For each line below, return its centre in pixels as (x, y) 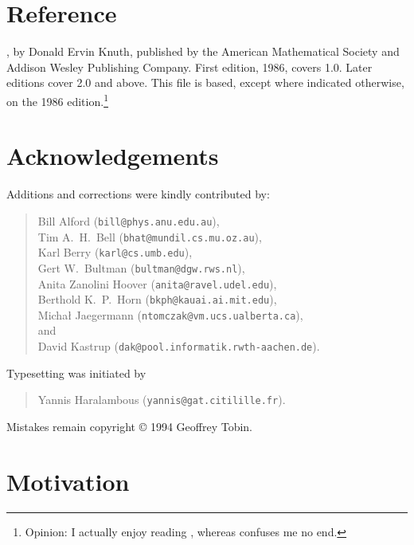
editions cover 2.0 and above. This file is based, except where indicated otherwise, (205, 82)
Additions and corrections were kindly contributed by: (138, 194)
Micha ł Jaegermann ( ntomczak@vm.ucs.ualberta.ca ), (170, 314)
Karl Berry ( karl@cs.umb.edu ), (115, 252)
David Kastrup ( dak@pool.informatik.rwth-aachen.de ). (179, 346)
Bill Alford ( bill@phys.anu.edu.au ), (129, 220)
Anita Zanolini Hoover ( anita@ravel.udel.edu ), (157, 283)
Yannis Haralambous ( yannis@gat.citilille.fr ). (162, 400)
